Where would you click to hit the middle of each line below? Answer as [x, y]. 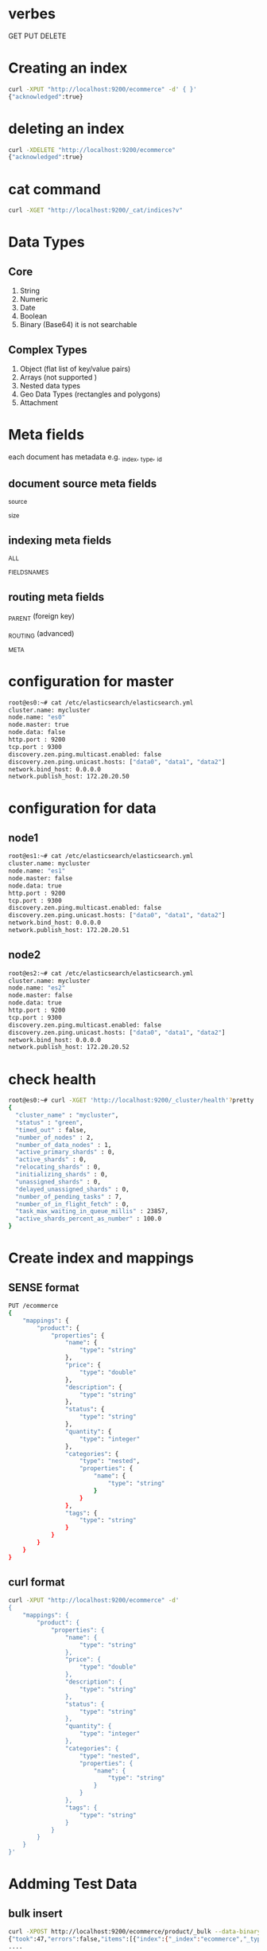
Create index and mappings [101, 1258]
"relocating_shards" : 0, [58, 1167]
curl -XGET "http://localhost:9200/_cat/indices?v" [95, 211]
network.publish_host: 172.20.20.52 [69, 1048]
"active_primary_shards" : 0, [65, 1152]
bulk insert [35, 1913]
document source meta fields [83, 484]
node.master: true [39, 725]
